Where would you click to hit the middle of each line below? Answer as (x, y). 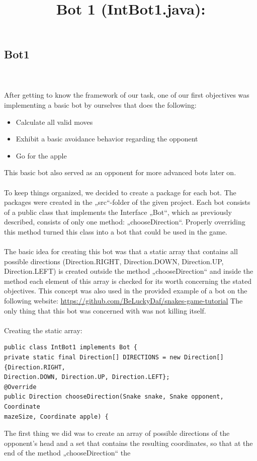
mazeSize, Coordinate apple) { (56, 416)
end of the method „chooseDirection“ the (67, 453)
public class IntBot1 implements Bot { (71, 348)
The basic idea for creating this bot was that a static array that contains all (121, 251)
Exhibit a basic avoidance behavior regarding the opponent (107, 139)
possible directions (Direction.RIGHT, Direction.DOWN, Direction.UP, (114, 261)
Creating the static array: (43, 330)
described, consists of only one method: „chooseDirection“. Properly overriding (125, 222)
